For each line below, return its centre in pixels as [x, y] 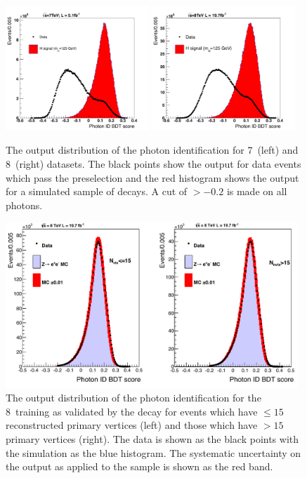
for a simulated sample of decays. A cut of [97, 191]
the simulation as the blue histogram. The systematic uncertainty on [153, 452]
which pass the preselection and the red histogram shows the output [152, 177]
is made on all [257, 191]
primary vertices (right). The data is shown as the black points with [152, 438]
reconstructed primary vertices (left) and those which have [132, 425]
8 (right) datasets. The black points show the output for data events [153, 164]
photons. [24, 205]
